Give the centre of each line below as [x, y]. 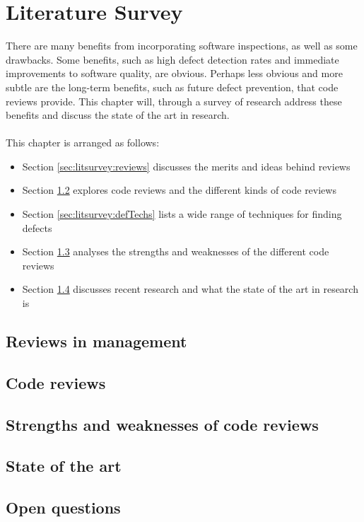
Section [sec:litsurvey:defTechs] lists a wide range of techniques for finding [182, 214]
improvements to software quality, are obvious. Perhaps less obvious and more [174, 73]
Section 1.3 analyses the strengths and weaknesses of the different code [176, 251]
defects [37, 227]
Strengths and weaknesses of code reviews [162, 424]
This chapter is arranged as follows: [83, 143]
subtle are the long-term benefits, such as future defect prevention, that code [172, 87]
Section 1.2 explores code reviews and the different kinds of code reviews [179, 190]
